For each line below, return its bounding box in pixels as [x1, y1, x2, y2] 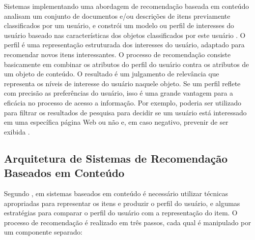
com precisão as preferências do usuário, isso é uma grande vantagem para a [4, 88, 233, 98]
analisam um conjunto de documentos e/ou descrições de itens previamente [4, 10, 230, 21]
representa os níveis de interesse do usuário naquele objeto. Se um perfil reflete [4, 78, 241, 88]
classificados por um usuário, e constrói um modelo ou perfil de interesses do [4, 20, 234, 31]
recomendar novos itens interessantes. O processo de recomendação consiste [4, 49, 231, 59]
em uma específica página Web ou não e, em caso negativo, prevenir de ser [4, 117, 228, 127]
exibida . [4, 126, 30, 137]
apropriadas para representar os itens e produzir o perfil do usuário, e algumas [4, 198, 240, 208]
